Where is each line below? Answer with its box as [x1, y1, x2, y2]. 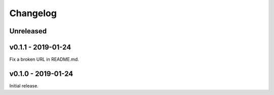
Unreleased [9, 27, 47, 35]
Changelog [9, 8, 57, 19]
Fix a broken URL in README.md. [9, 56, 79, 63]
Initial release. [9, 82, 39, 88]
